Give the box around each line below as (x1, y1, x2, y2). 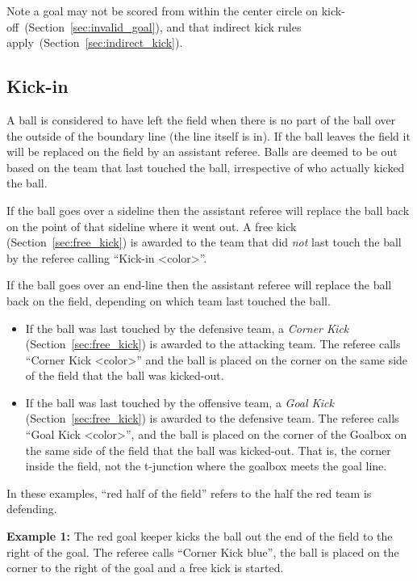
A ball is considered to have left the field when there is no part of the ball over (6, 111, 396, 128)
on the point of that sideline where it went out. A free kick (6, 217, 297, 234)
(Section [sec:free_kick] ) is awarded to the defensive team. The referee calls (25, 410, 399, 427)
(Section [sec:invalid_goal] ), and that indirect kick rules (24, 18, 302, 35)
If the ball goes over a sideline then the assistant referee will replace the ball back (6, 201, 410, 218)
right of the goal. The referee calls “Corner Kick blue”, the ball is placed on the (6, 543, 399, 560)
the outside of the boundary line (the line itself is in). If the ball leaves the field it (6, 127, 411, 144)
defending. (6, 500, 57, 517)
